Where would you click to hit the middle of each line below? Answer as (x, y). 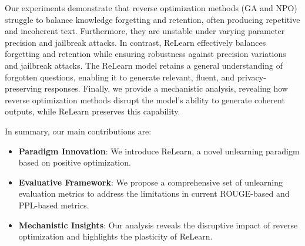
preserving (23, 88)
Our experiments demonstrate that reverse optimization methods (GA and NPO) (151, 8)
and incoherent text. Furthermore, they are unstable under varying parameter (145, 31)
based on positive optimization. (75, 162)
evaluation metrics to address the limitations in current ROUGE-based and (154, 193)
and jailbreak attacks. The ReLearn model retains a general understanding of (144, 65)
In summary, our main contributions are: (78, 131)
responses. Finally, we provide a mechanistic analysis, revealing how (166, 88)
